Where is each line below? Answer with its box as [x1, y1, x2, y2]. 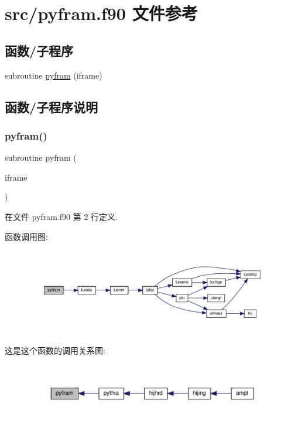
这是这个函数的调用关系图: [5, 344, 105, 357]
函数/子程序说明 [5, 97, 98, 116]
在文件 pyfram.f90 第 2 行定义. [5, 210, 118, 222]
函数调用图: [5, 230, 48, 242]
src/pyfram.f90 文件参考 [5, 1, 198, 25]
